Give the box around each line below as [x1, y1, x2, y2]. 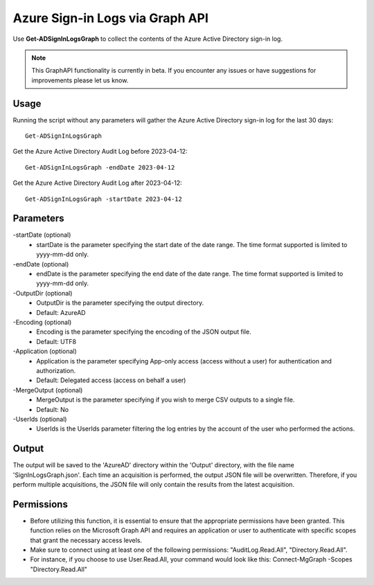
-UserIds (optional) [12, 415, 67, 423]
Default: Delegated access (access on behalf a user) [36, 376, 186, 384]
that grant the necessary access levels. [30, 536, 142, 544]
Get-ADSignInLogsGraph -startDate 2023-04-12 [25, 195, 183, 203]
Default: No [36, 405, 69, 413]
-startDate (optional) [12, 231, 71, 239]
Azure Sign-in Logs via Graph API [12, 10, 209, 26]
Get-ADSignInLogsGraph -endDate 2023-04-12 [25, 163, 175, 171]
